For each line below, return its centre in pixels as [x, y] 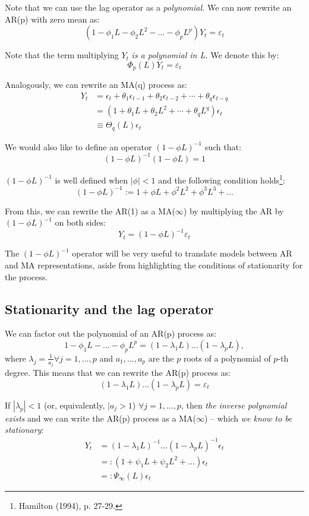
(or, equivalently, [74, 405]
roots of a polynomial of [227, 358]
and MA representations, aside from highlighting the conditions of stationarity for [154, 265]
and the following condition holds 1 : [222, 179]
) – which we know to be [248, 418]
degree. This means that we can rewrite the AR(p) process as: [118, 373]
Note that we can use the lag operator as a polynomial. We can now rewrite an [148, 7]
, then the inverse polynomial [234, 405]
